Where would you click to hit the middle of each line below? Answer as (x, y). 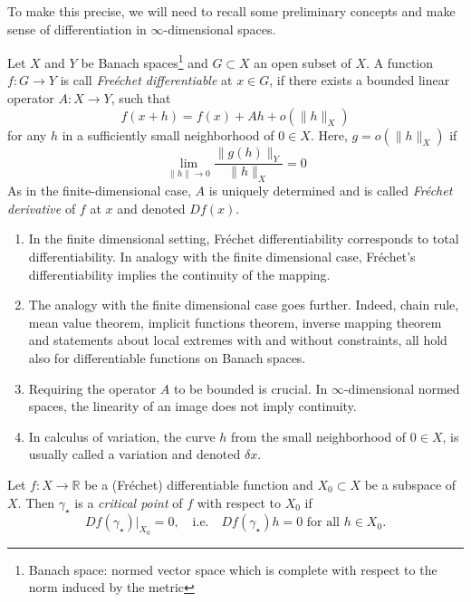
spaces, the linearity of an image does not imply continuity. (192, 406)
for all (323, 523)
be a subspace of (410, 484)
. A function (399, 62)
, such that (141, 98)
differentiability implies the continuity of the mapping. (179, 274)
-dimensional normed (402, 388)
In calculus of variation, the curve (122, 436)
